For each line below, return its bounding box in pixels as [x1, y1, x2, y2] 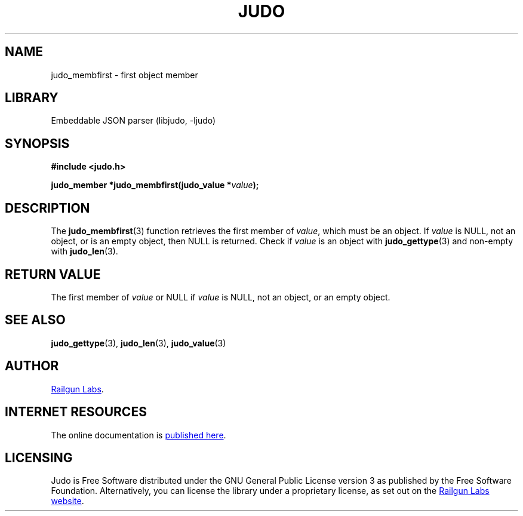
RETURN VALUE [5, 266, 101, 282]
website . [51, 496, 84, 506]
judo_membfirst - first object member [51, 69, 198, 80]
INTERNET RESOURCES [5, 404, 147, 420]
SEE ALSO [5, 312, 66, 328]
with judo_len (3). [51, 246, 118, 257]
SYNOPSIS [5, 136, 70, 151]
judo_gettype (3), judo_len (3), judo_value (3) [51, 337, 226, 348]
